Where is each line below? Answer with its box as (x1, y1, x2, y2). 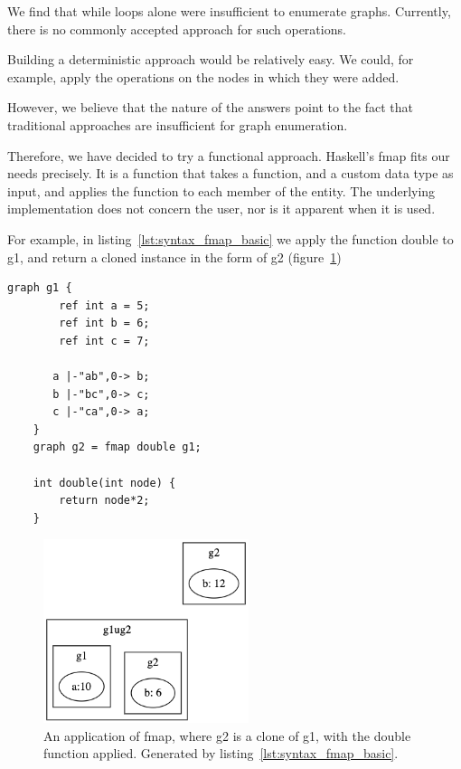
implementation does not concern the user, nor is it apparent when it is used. (7, 199, 436, 218)
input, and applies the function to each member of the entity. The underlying (7, 181, 436, 200)
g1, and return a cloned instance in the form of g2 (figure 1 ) (7, 247, 342, 266)
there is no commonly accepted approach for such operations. (7, 19, 346, 38)
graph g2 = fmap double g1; (33, 441, 202, 454)
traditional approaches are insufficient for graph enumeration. (7, 115, 348, 134)
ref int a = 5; (59, 299, 150, 312)
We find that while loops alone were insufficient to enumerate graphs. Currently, (7, 2, 451, 20)
